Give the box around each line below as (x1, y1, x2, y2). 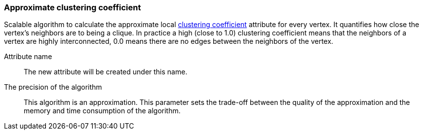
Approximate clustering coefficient (4, 2, 141, 12)
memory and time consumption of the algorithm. (24, 106, 181, 115)
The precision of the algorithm (4, 83, 102, 92)
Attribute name (4, 52, 52, 61)
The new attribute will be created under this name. (24, 67, 188, 76)
